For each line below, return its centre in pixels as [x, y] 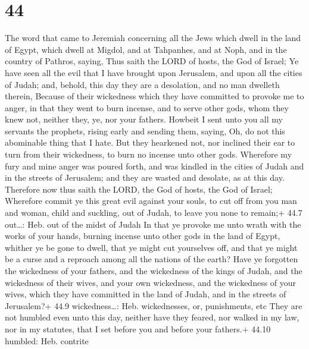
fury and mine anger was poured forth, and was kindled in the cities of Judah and [154, 166]
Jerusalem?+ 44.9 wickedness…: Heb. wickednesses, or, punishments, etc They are [154, 305]
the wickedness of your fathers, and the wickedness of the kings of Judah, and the [154, 271]
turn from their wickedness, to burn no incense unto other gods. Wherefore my [149, 154]
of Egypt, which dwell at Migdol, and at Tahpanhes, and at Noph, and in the [146, 49]
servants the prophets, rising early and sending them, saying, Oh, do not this [145, 131]
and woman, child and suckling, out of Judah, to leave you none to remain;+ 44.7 [154, 213]
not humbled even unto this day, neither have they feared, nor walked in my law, [152, 317]
